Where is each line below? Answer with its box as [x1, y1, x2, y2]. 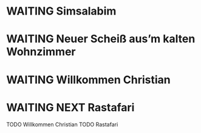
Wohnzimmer [6, 45, 76, 59]
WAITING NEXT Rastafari [6, 100, 135, 114]
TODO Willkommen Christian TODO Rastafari [6, 120, 118, 128]
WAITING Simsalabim [6, 4, 117, 18]
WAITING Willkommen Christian [6, 73, 171, 86]
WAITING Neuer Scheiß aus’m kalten [6, 32, 196, 46]
